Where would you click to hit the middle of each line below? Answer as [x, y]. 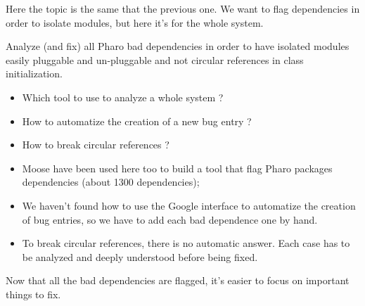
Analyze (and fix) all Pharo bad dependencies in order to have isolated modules [178, 46]
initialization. [34, 74]
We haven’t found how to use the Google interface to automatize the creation [189, 205]
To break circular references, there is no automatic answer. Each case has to [186, 243]
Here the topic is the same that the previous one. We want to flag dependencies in [183, 8]
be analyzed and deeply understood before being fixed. [140, 256]
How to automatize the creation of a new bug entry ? [137, 121]
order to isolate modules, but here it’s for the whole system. [135, 22]
